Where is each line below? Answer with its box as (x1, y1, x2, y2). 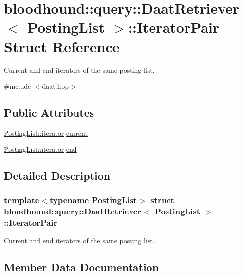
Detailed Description (4, 168, 111, 183)
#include (4, 81, 31, 91)
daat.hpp (42, 81, 69, 91)
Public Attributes (4, 105, 94, 120)
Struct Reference (4, 36, 120, 56)
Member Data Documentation (4, 259, 159, 274)
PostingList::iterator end (4, 144, 77, 154)
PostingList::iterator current (4, 127, 88, 138)
